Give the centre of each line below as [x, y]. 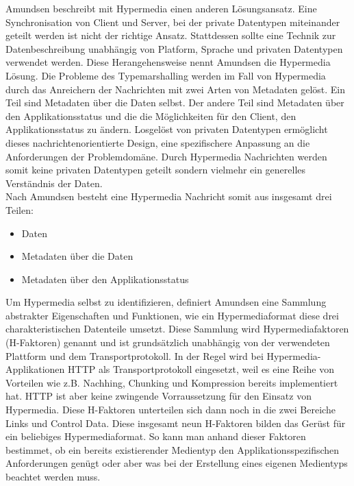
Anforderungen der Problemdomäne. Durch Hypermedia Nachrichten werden [166, 156]
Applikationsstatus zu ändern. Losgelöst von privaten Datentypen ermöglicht [167, 129]
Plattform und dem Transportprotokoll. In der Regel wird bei [135, 355]
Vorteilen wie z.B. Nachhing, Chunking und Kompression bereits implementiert [172, 382]
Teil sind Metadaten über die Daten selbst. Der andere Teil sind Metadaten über [175, 102]
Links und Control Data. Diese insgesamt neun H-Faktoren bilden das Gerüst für [176, 423]
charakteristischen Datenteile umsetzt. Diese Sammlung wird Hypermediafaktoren [177, 329]
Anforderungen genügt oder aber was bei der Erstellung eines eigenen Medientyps [177, 463]
